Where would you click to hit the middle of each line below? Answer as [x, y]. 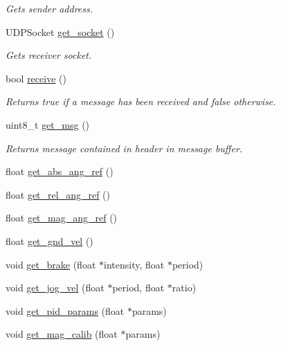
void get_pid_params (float [65, 310]
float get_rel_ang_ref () [58, 194]
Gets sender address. [49, 8]
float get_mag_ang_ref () [62, 218]
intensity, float [134, 264]
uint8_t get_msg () [48, 124]
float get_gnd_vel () [49, 240]
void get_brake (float [51, 264]
